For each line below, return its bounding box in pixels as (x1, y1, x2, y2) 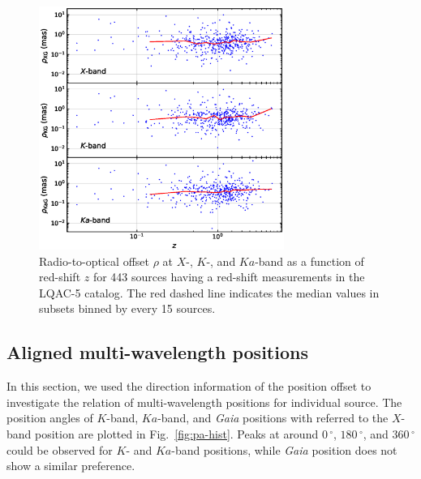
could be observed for (6, 441, 113, 458)
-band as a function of (255, 252, 364, 269)
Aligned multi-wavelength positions (6, 340, 308, 365)
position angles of (6, 409, 93, 426)
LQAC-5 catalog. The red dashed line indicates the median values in (39, 284, 380, 301)
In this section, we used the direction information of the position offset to (6, 378, 372, 395)
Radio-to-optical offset (39, 252, 149, 269)
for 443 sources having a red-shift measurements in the (92, 268, 365, 285)
